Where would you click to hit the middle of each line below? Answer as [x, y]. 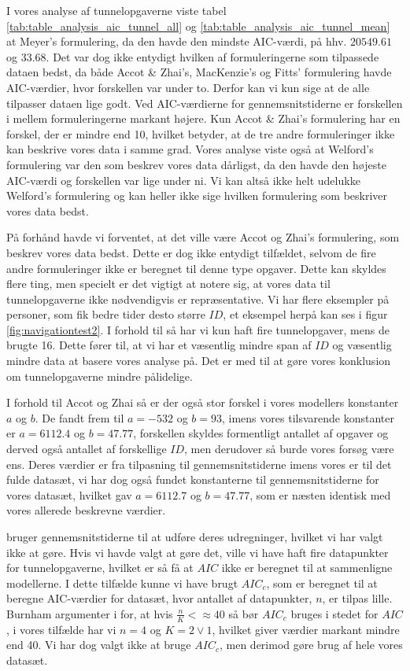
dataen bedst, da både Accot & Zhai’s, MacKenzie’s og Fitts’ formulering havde [199, 72]
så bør [244, 613]
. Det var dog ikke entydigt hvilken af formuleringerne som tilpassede [212, 56]
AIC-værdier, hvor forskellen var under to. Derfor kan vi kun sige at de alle [188, 87]
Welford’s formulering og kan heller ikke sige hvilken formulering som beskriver [197, 195]
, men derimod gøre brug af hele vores [311, 645]
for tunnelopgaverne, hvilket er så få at [100, 568]
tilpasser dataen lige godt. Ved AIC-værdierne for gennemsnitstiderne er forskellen [205, 103]
